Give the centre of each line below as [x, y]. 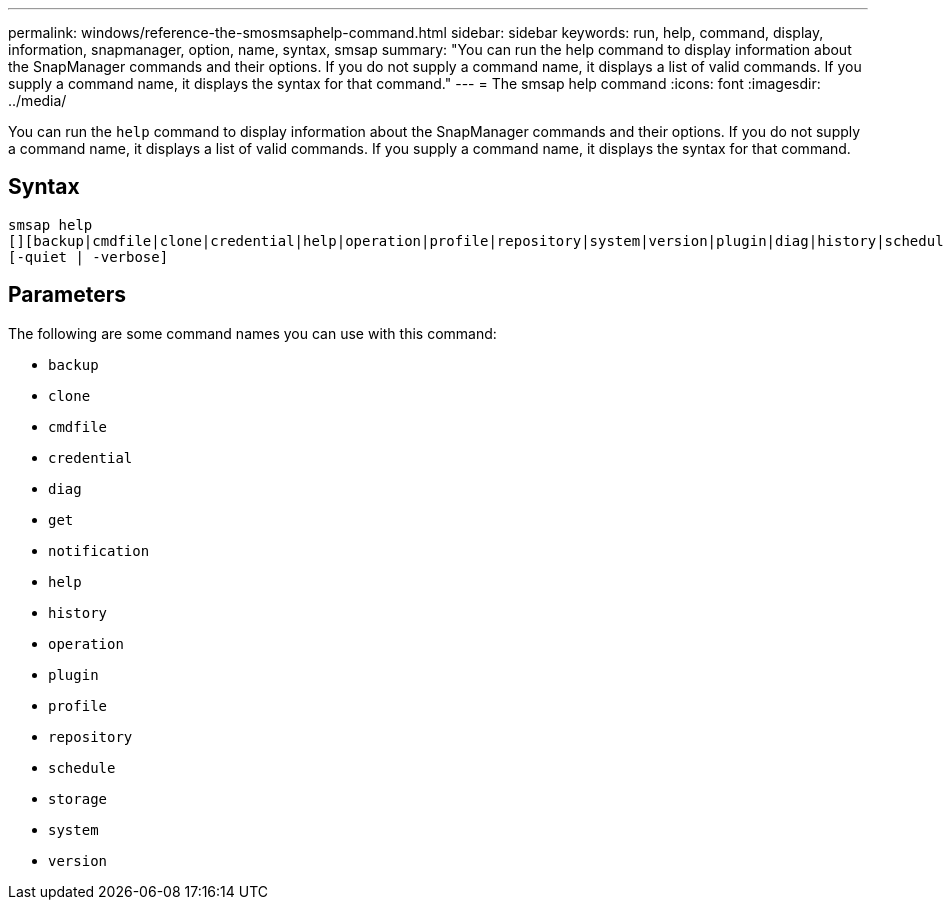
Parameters [67, 295]
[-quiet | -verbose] [88, 256]
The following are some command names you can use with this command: [252, 333]
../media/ [37, 100]
